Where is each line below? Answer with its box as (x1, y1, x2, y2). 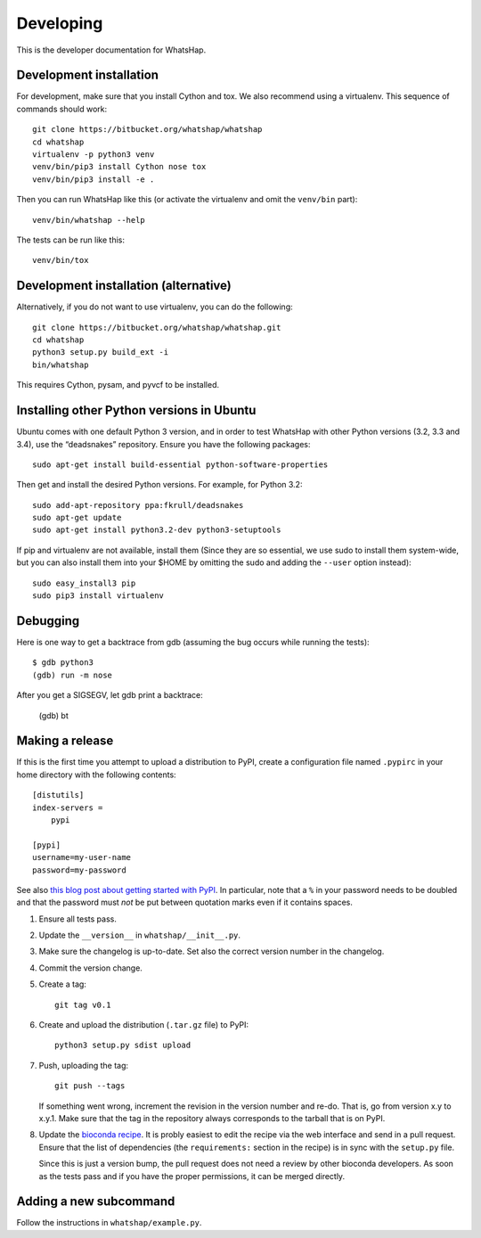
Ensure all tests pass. (38, 914, 118, 924)
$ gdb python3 (32, 658, 94, 668)
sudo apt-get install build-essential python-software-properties (32, 459, 329, 470)
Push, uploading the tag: (38, 1060, 129, 1070)
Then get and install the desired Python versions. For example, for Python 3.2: (16, 480, 303, 490)
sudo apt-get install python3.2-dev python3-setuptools (32, 525, 281, 535)
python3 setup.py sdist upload (54, 1040, 192, 1051)
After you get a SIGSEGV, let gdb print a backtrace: (16, 690, 204, 701)
